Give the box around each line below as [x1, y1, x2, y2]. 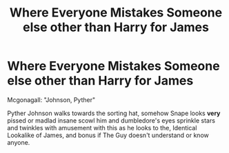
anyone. [7, 138, 30, 146]
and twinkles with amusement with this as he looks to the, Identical [7, 123, 197, 132]
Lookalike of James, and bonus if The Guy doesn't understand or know [7, 131, 209, 139]
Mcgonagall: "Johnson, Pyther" [7, 95, 95, 104]
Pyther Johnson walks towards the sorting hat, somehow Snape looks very [7, 109, 221, 117]
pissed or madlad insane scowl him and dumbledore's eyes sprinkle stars [7, 116, 216, 125]
